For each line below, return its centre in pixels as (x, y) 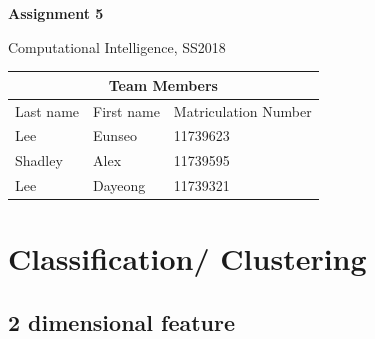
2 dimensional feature (122, 321)
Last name (47, 110)
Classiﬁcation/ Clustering (187, 258)
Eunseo (115, 135)
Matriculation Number (242, 110)
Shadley (39, 160)
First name (126, 110)
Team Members (163, 84)
